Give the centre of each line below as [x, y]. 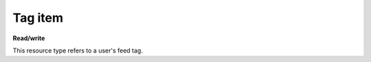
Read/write [29, 38]
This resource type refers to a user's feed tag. [78, 50]
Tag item [38, 18]
